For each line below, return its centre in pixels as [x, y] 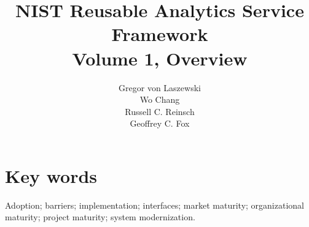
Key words [51, 175]
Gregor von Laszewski [160, 87]
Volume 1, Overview [160, 58]
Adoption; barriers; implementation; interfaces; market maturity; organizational [154, 205]
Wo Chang [160, 99]
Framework [160, 34]
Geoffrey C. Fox [160, 123]
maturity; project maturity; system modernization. [100, 217]
